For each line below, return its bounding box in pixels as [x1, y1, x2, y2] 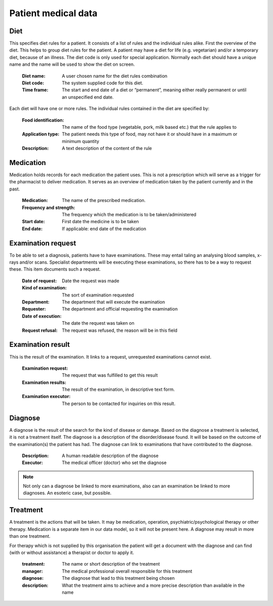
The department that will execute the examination [62, 299, 165, 305]
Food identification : [22, 117, 64, 123]
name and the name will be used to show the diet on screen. [9, 61, 135, 68]
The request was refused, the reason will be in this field [62, 327, 178, 333]
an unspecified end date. [62, 94, 114, 100]
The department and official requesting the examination [62, 306, 178, 312]
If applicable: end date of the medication [62, 225, 147, 232]
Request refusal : [22, 327, 58, 333]
